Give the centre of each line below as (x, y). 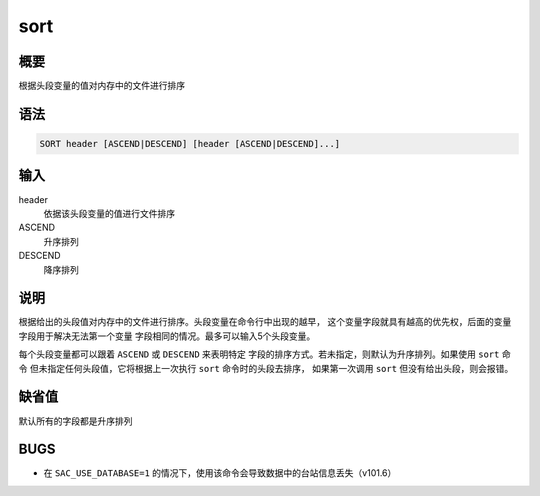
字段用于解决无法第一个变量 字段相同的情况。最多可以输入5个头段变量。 (167, 336)
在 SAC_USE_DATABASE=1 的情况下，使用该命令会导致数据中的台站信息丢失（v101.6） (220, 473)
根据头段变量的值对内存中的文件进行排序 (101, 86)
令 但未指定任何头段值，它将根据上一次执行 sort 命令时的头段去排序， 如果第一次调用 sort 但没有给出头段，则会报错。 (266, 368)
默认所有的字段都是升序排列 (75, 421)
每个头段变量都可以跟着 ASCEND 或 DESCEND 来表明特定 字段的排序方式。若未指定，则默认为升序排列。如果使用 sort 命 (264, 354)
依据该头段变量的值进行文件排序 (109, 213)
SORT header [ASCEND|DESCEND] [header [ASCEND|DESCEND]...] (190, 144)
